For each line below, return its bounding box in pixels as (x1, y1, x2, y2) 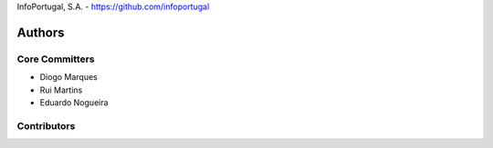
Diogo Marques (39, 72, 98, 83)
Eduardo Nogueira (39, 96, 109, 108)
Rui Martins (39, 84, 83, 95)
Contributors (16, 119, 76, 132)
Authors (16, 25, 65, 40)
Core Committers (16, 53, 95, 65)
